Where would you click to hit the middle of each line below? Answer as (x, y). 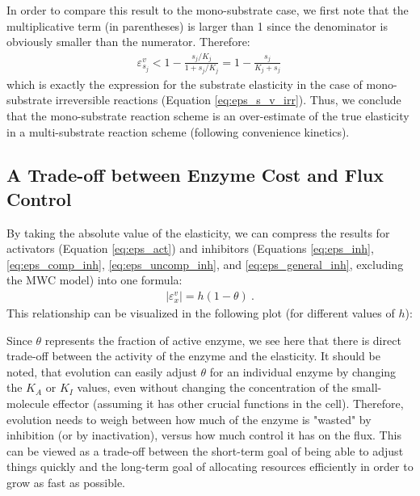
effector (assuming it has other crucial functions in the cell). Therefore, (228, 404)
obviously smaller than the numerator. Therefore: (128, 42)
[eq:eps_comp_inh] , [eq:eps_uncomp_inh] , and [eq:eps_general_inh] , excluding (205, 264)
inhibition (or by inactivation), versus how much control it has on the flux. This (204, 435)
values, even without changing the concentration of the (212, 387)
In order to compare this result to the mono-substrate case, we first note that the (208, 10)
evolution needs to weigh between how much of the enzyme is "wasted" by (189, 419)
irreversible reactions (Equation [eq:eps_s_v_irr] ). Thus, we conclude (228, 100)
